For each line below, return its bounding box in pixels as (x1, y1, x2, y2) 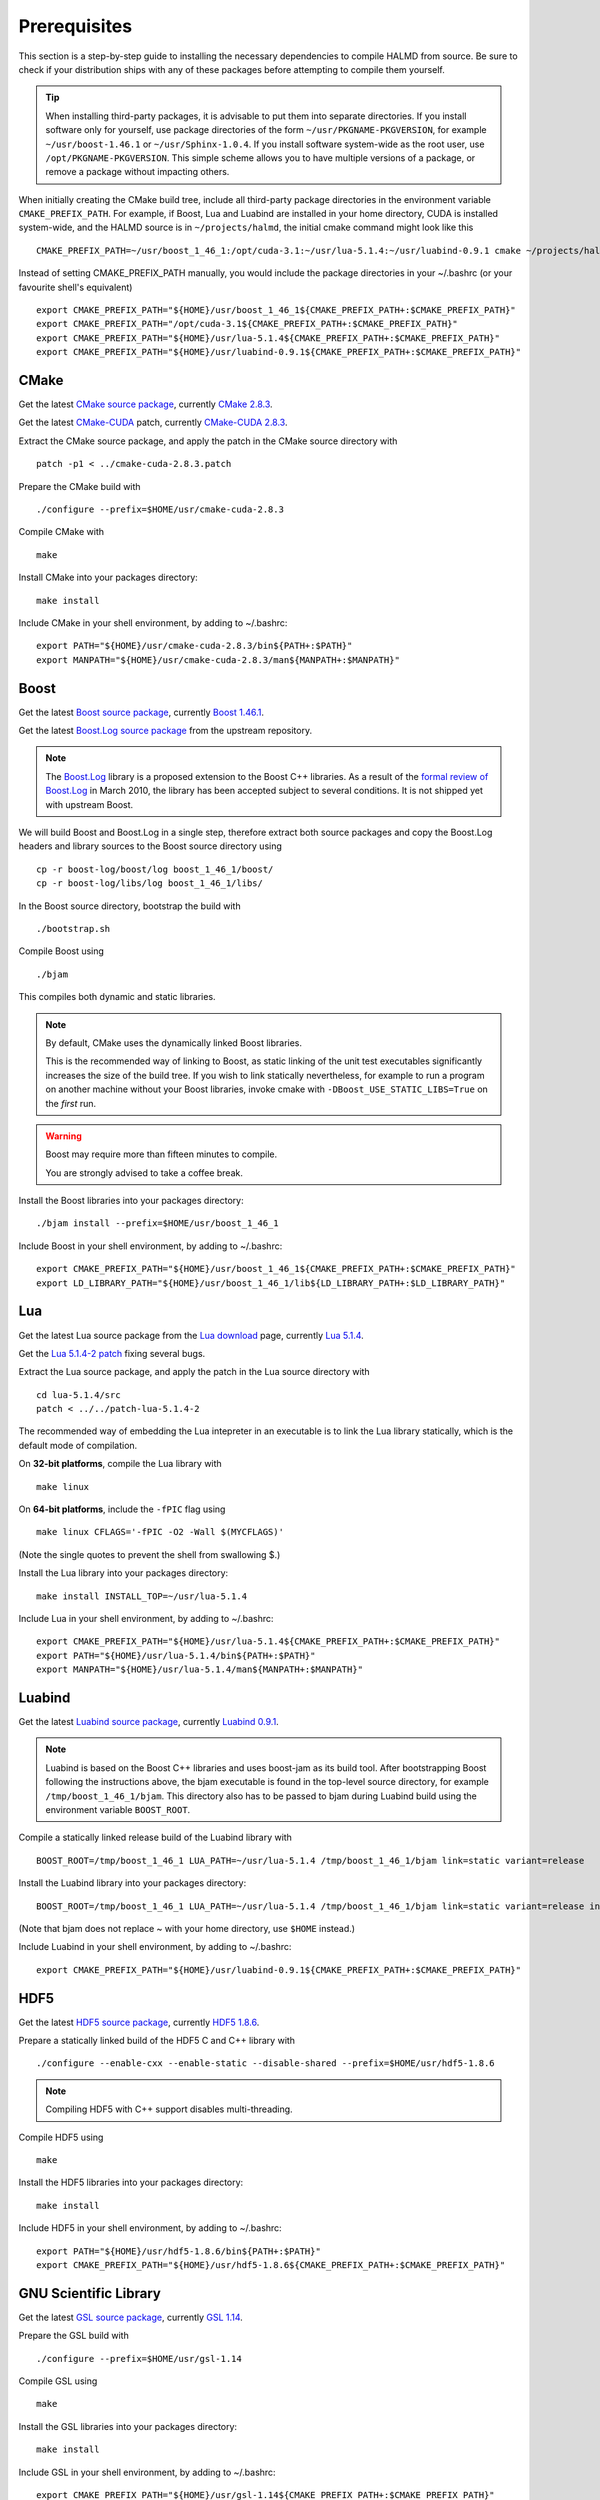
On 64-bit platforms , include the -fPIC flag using (18, 1503, 226, 1515)
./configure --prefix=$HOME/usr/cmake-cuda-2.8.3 (36, 504, 285, 515)
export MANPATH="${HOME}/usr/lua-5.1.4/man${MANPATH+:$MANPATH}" (36, 1664, 364, 1675)
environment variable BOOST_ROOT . (45, 1804, 191, 1816)
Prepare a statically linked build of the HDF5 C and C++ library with (18, 2035, 295, 2047)
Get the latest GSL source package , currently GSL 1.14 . (18, 2311, 244, 2323)
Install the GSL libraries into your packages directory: (18, 2420, 238, 2432)
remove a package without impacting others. (45, 166, 230, 178)
